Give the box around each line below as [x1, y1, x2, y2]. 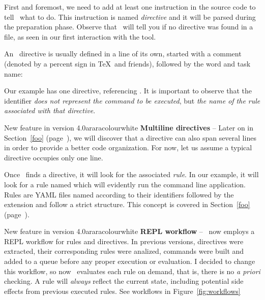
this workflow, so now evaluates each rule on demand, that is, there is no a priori [4, 265, 260, 276]
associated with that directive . [4, 105, 96, 116]
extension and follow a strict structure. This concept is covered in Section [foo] [4, 199, 250, 210]
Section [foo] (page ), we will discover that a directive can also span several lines [4, 132, 256, 143]
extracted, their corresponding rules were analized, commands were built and [4, 246, 244, 256]
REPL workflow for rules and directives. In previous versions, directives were [4, 236, 244, 246]
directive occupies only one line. [4, 152, 103, 162]
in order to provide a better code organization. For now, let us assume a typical [4, 142, 252, 153]
